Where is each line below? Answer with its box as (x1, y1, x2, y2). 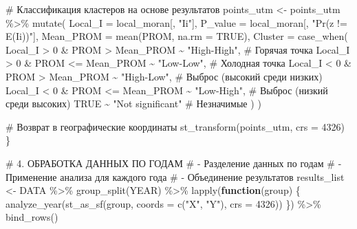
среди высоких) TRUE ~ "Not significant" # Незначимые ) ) (6, 96, 261, 111)
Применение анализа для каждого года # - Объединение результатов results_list (6, 169, 345, 184)
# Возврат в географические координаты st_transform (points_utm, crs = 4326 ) (6, 119, 345, 133)
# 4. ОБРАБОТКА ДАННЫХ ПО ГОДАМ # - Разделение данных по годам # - (6, 155, 342, 170)
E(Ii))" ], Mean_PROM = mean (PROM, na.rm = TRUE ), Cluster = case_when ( (6, 29, 348, 43)
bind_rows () (6, 210, 58, 224)
